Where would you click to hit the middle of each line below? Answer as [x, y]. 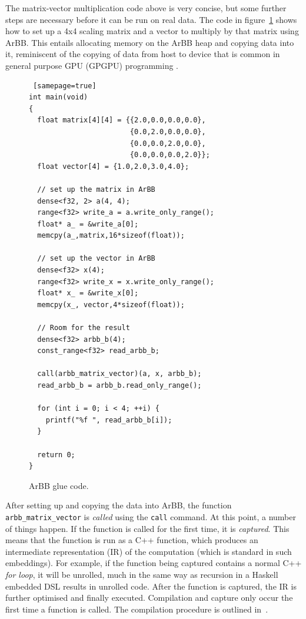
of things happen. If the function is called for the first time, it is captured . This [147, 528]
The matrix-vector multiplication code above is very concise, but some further [146, 8]
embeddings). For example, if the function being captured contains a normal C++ [154, 563]
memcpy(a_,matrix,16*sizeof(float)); [111, 236]
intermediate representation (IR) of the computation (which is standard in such [149, 551]
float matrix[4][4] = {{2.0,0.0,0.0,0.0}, [122, 120]
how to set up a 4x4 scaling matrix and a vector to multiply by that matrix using [152, 31]
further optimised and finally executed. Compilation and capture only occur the [149, 598]
